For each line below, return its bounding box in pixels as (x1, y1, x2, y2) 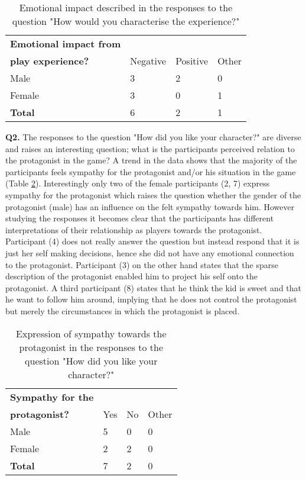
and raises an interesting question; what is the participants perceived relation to (5, 142, 295, 154)
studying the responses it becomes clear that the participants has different (5, 212, 274, 224)
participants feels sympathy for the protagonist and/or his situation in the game (5, 165, 296, 178)
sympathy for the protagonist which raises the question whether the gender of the (5, 188, 301, 201)
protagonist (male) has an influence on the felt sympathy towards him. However (5, 200, 295, 212)
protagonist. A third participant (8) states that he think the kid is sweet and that (5, 281, 302, 294)
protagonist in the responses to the (19, 340, 164, 354)
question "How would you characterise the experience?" (12, 14, 240, 28)
